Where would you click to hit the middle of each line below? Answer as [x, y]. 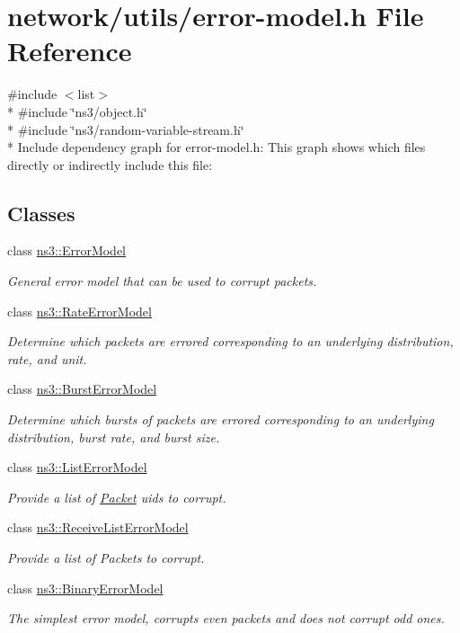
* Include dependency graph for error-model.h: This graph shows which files [217, 147]
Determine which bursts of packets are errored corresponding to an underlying [221, 419]
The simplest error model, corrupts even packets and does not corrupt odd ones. [226, 618]
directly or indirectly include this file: [110, 164]
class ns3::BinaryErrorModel [85, 588]
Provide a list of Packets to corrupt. [106, 558]
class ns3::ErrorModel [67, 250]
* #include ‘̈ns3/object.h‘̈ [77, 111]
